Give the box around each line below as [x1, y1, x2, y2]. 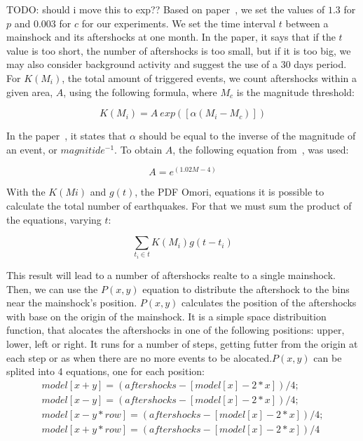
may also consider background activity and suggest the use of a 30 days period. [6, 57, 347, 72]
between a [285, 15, 329, 30]
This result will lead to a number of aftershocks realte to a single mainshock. [6, 268, 336, 283]
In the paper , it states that [6, 128, 127, 143]
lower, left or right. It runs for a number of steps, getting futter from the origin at [6, 337, 358, 351]
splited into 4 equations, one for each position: [6, 364, 205, 379]
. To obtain [114, 142, 163, 156]
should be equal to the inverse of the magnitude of [139, 128, 356, 143]
